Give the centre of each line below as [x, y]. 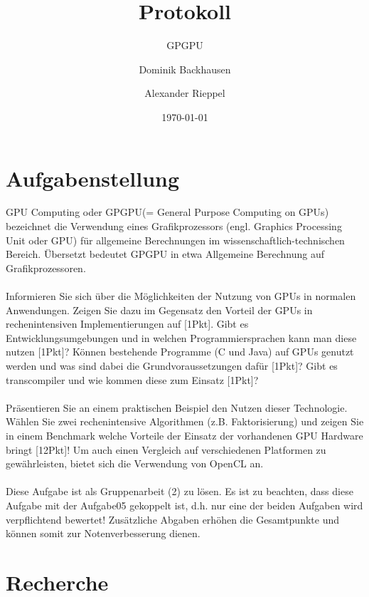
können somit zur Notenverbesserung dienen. [103, 533]
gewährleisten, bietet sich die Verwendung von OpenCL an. [135, 463]
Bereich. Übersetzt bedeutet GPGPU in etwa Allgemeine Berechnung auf [165, 254]
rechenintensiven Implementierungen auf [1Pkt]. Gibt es [127, 324]
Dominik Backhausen [185, 69]
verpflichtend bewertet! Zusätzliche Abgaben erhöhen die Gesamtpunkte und [172, 519]
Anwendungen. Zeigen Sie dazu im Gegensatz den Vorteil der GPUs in [159, 310]
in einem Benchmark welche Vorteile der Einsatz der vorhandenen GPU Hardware [184, 435]
